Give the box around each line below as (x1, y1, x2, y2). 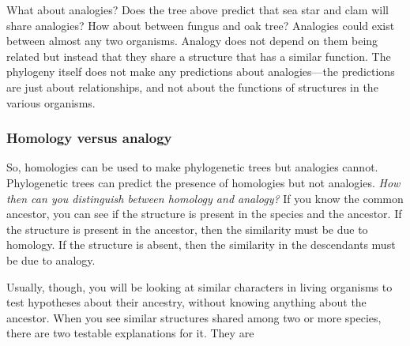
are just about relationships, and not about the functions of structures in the (6, 78, 378, 95)
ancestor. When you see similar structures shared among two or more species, (6, 309, 382, 325)
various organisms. (6, 94, 96, 111)
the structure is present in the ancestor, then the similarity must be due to (6, 220, 368, 237)
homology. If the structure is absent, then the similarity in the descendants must (6, 236, 396, 253)
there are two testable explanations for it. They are (6, 325, 254, 341)
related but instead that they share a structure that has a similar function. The (6, 47, 391, 64)
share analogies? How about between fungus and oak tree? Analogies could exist (6, 17, 395, 33)
